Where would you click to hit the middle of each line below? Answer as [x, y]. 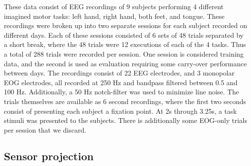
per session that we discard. [45, 129]
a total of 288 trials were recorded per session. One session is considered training [124, 53]
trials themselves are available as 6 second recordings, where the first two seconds [125, 101]
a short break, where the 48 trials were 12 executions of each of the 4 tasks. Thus [125, 44]
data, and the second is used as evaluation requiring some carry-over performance [125, 63]
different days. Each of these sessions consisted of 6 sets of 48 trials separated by [124, 35]
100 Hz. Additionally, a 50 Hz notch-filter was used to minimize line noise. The [122, 92]
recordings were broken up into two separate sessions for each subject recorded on [126, 25]
